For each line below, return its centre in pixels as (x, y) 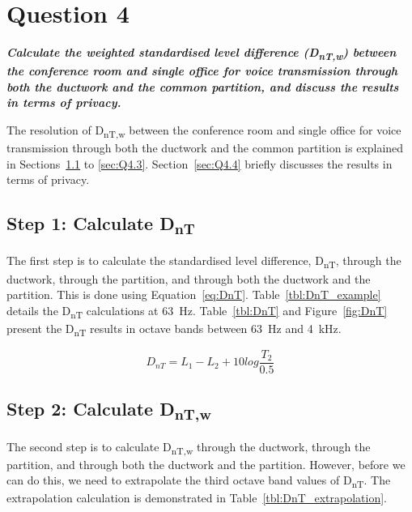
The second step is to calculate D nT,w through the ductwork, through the (189, 447)
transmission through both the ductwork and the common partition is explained (205, 148)
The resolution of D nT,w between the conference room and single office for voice (204, 131)
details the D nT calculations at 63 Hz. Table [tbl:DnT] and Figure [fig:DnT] (197, 311)
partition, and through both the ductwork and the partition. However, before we (206, 464)
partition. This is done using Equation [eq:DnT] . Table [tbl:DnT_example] (194, 294)
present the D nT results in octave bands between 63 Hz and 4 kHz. (174, 329)
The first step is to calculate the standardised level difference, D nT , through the (204, 262)
